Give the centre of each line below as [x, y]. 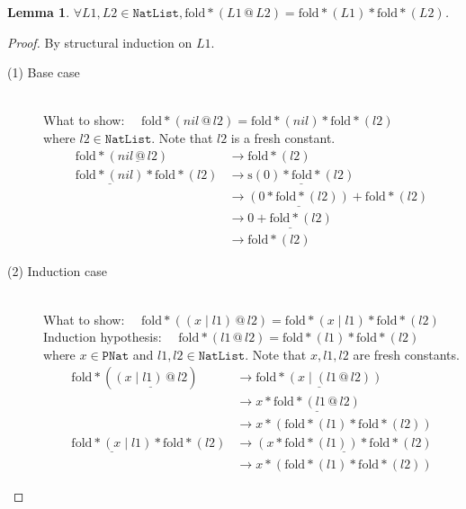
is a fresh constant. [283, 137]
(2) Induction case [57, 271]
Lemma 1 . [39, 12]
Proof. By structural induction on [100, 42]
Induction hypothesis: [103, 337]
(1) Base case [44, 72]
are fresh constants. [406, 354]
